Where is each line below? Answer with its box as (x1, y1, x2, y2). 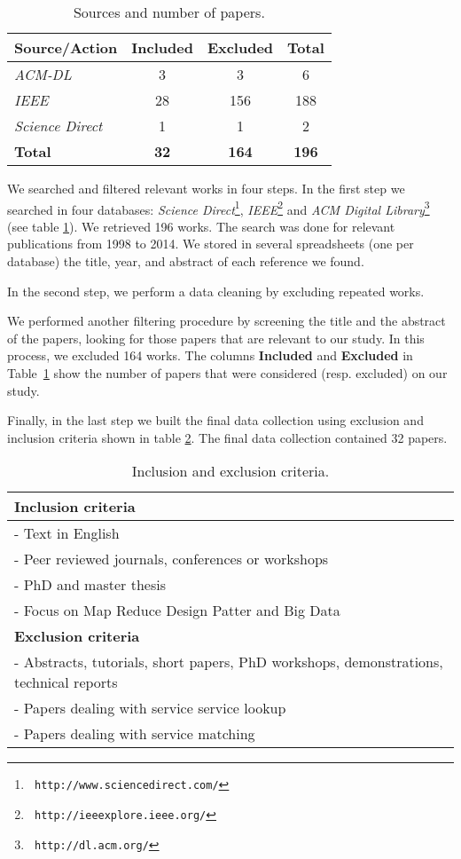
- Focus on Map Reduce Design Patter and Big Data (14, 600, 340, 621)
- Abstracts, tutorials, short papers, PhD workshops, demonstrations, (14, 651, 443, 673)
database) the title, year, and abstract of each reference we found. (7, 252, 364, 271)
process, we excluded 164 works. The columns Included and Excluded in (7, 346, 413, 365)
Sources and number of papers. (73, 2, 265, 22)
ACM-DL (14, 64, 72, 84)
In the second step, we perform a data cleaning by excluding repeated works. (7, 281, 425, 300)
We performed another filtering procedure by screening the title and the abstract (7, 311, 446, 330)
